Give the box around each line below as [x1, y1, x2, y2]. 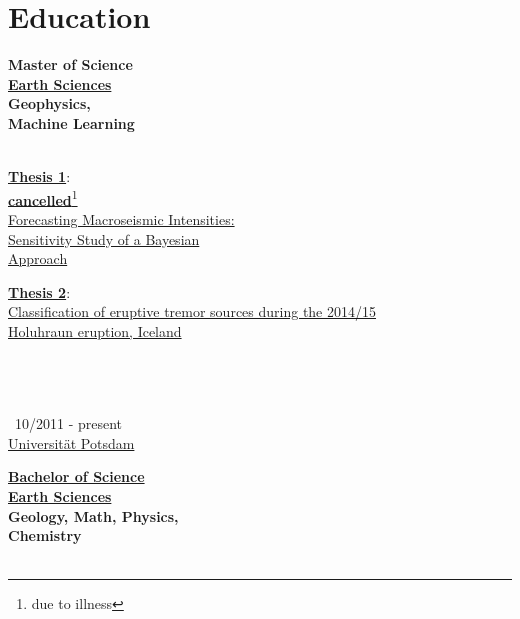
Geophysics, [8, 93, 91, 114]
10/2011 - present [14, 413, 123, 434]
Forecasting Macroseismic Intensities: [8, 208, 235, 229]
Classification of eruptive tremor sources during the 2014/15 [8, 301, 377, 322]
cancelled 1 [8, 186, 78, 210]
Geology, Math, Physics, [8, 505, 179, 526]
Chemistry [8, 525, 82, 546]
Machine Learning [8, 112, 135, 133]
